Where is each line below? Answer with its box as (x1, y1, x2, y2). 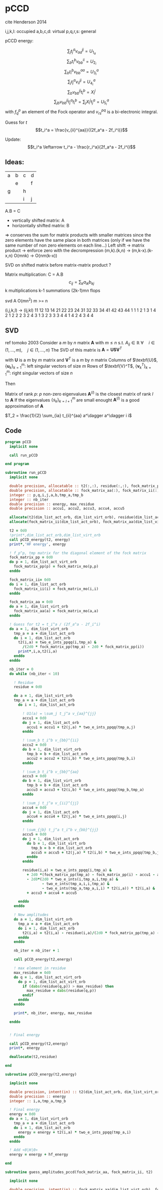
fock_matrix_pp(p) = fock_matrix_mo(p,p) (14, 564, 98, 569)
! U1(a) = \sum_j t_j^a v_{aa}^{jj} (22, 711, 97, 716)
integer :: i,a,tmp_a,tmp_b (9, 1098, 66, 1104)
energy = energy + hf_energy (9, 1152, 68, 1157)
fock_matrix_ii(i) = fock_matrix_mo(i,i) (14, 586, 98, 591)
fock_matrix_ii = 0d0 (9, 577, 51, 582)
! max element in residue (14, 966, 66, 971)
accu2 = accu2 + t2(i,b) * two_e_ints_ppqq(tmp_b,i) (26, 756, 136, 761)
